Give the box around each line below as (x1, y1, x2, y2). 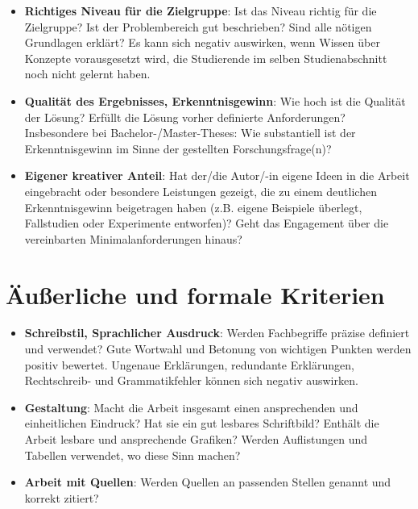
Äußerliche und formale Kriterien (6, 277, 385, 311)
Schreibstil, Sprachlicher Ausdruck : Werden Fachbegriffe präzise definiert (24, 324, 410, 341)
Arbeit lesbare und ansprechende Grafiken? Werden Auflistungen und (24, 431, 368, 447)
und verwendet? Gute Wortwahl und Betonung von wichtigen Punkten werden (24, 340, 412, 357)
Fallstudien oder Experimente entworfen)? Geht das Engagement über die (24, 215, 389, 232)
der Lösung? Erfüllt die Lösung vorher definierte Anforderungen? (24, 108, 346, 125)
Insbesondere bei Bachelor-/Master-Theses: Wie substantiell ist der (24, 124, 356, 141)
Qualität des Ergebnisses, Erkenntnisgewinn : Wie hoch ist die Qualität (24, 92, 406, 109)
